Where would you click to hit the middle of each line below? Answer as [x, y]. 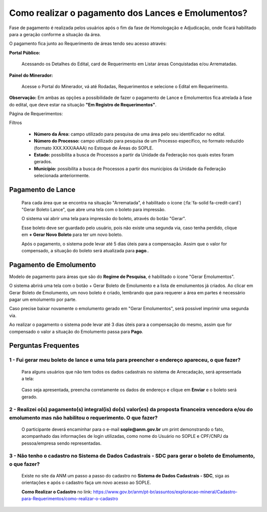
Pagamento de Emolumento [53, 265]
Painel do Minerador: [31, 75]
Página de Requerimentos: [36, 114]
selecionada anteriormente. [62, 176]
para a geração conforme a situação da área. [55, 34]
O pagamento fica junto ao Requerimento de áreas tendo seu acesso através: [88, 44]
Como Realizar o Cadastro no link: [57, 492]
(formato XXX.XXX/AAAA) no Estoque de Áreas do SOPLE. [93, 148]
